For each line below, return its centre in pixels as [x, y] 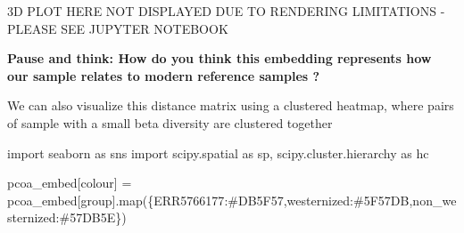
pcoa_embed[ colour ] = [70, 183]
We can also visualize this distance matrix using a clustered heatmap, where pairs [231, 105]
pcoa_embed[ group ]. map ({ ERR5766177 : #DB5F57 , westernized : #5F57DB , [210, 200]
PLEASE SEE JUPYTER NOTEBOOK [118, 28]
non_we [435, 200]
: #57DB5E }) [91, 217]
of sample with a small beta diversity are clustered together [170, 122]
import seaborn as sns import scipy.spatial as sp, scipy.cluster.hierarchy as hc [218, 153]
